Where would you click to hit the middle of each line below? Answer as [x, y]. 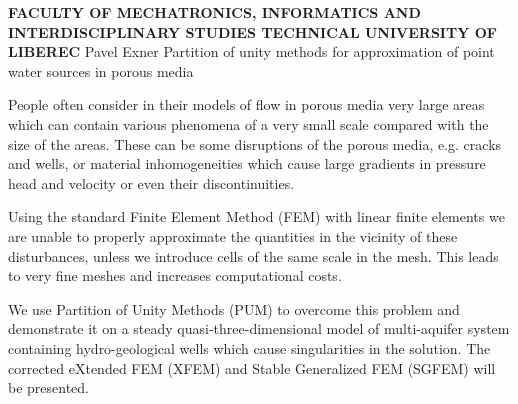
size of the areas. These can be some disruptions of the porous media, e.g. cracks [255, 143]
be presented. [49, 387]
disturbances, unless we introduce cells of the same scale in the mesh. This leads [253, 255]
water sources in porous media [101, 70]
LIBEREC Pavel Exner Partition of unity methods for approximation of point [251, 51]
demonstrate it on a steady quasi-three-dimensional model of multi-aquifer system [259, 328]
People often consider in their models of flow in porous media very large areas [246, 104]
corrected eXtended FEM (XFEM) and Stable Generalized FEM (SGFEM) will [252, 367]
